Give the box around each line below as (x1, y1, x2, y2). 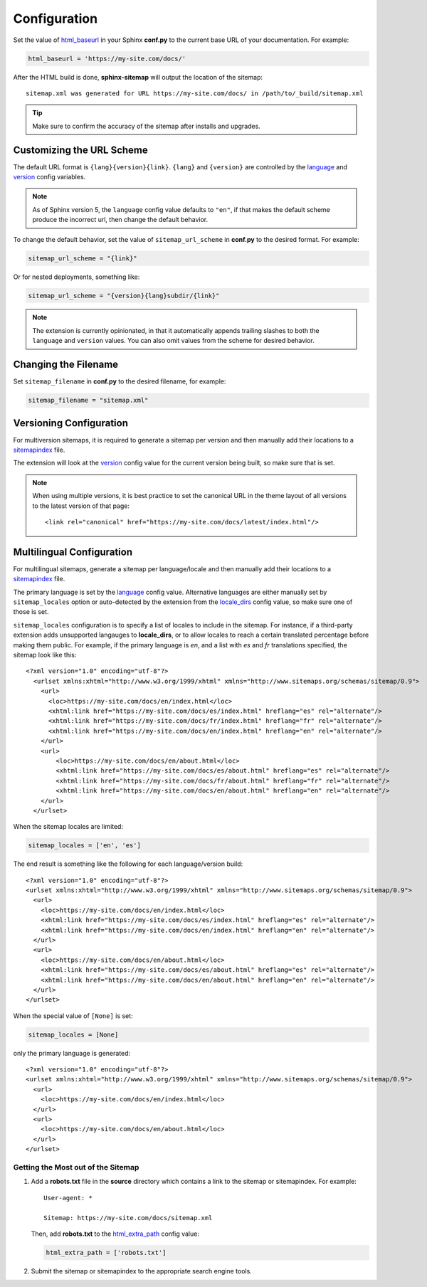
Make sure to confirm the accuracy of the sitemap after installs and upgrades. (32, 122, 261, 130)
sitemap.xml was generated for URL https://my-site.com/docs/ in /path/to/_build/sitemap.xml (26, 89, 364, 97)
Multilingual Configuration (13, 546, 133, 558)
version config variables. (13, 172, 86, 181)
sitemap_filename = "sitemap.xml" (28, 396, 149, 405)
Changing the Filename (13, 359, 119, 371)
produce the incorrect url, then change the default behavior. (32, 216, 209, 224)
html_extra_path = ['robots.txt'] (46, 1249, 167, 1256)
